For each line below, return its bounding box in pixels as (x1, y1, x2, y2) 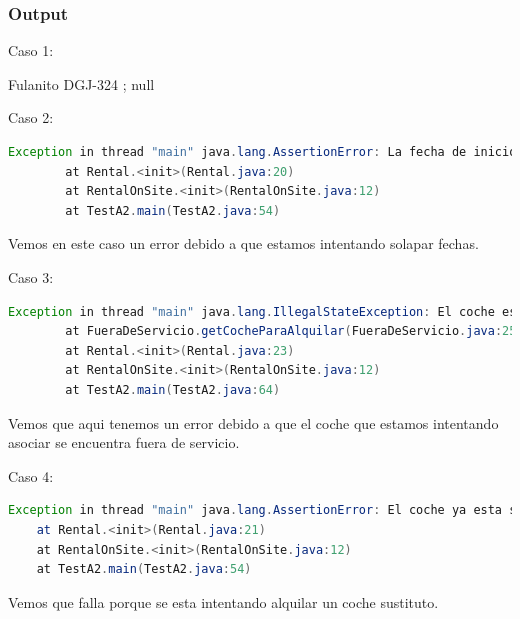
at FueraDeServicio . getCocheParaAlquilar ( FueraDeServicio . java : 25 (65, 324, 517, 339)
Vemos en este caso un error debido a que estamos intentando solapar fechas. (8, 233, 479, 254)
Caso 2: (8, 107, 54, 128)
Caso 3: (8, 266, 54, 287)
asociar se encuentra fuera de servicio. (8, 432, 240, 453)
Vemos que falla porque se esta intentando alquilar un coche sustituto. (8, 591, 439, 612)
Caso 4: (8, 465, 54, 486)
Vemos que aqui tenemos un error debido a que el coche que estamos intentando (8, 412, 499, 433)
